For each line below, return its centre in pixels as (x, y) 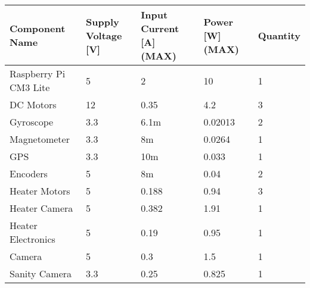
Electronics (32, 239)
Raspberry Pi (38, 73)
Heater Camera (41, 208)
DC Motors (33, 104)
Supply (103, 21)
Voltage (104, 35)
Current (160, 28)
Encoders (29, 173)
